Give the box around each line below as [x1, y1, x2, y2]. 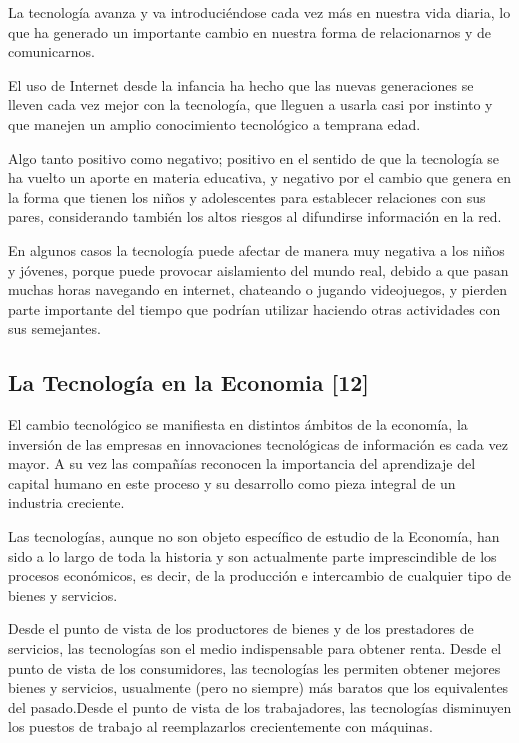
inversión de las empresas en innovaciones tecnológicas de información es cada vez [8, 433, 508, 454]
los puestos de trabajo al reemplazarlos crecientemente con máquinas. [8, 716, 433, 737]
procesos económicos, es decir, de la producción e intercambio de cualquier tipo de [8, 565, 511, 586]
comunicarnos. [8, 41, 95, 62]
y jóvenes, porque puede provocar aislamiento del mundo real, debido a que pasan [8, 259, 509, 280]
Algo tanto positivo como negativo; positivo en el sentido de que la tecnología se [8, 147, 500, 168]
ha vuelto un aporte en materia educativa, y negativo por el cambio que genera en [8, 167, 511, 188]
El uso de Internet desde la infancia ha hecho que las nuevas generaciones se [8, 74, 474, 95]
